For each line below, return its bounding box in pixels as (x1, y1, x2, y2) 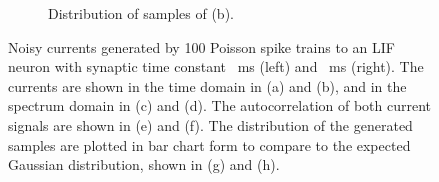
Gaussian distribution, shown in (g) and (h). (8, 154, 280, 175)
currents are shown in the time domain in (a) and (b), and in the (8, 75, 407, 96)
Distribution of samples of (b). (48, 3, 234, 23)
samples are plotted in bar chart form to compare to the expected (8, 134, 411, 155)
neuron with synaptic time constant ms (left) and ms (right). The (8, 56, 424, 77)
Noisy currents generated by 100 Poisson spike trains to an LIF (8, 36, 395, 57)
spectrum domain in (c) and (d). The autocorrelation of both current (8, 95, 432, 116)
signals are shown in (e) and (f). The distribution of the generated (8, 114, 413, 135)
